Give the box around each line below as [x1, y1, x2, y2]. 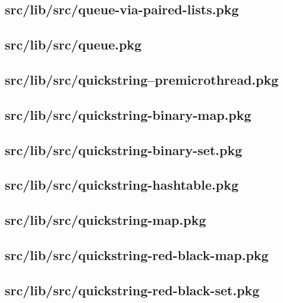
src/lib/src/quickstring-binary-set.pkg [5, 140, 243, 159]
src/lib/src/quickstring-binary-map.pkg [5, 105, 251, 123]
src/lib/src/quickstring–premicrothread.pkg [5, 70, 279, 88]
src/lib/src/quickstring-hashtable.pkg [5, 175, 238, 194]
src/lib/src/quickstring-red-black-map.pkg [5, 245, 269, 264]
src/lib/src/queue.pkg [5, 35, 142, 54]
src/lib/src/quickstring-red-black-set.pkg [5, 280, 260, 299]
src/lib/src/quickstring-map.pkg [5, 211, 206, 229]
